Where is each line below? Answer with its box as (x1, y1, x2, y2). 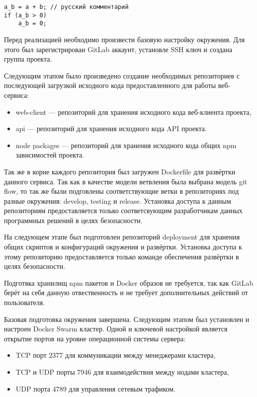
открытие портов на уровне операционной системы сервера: (4, 333, 186, 343)
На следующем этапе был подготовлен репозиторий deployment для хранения (4, 232, 240, 242)
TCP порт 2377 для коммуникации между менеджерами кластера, (15, 350, 216, 360)
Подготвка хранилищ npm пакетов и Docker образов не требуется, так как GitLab (4, 277, 254, 288)
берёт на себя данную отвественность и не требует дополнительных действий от (4, 287, 248, 298)
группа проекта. (4, 54, 52, 64)
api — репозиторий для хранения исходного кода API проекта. (15, 123, 207, 134)
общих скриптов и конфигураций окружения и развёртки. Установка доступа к (4, 241, 242, 252)
